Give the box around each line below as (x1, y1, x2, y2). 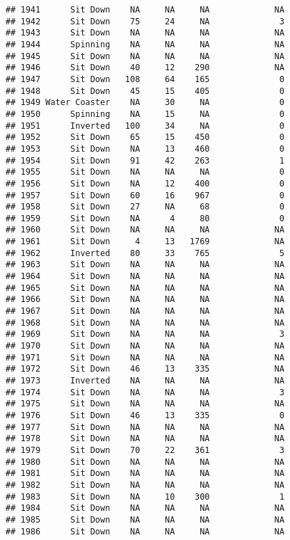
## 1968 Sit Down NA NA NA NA (6, 317, 284, 328)
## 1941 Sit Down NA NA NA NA (6, 5, 284, 15)
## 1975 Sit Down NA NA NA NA (6, 399, 284, 409)
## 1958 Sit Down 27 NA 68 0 (6, 202, 284, 212)
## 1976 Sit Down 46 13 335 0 (6, 410, 284, 420)
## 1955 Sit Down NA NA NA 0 (6, 167, 284, 177)
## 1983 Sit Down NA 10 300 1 (6, 491, 284, 502)
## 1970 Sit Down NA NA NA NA (6, 341, 284, 351)
